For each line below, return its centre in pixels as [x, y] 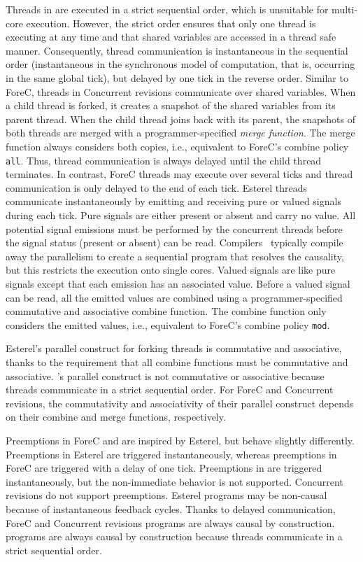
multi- [345, 9]
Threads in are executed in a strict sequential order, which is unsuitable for [167, 9]
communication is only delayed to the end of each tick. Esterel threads [156, 187]
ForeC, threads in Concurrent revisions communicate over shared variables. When [181, 91]
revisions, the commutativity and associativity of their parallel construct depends [180, 403]
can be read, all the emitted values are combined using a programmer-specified [174, 297]
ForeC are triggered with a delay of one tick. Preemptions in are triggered [164, 468]
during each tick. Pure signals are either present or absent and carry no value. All [181, 215]
